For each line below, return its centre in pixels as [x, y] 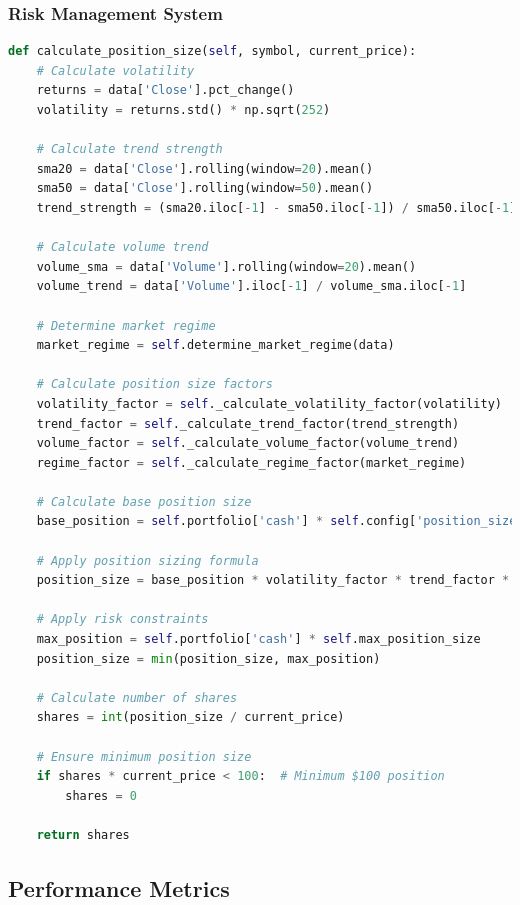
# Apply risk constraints [122, 619]
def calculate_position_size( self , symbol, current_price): [212, 51]
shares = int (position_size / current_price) [190, 717]
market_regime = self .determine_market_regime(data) [215, 345]
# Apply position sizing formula [147, 560]
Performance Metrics [119, 887]
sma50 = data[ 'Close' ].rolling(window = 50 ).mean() [205, 188]
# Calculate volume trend [122, 247]
